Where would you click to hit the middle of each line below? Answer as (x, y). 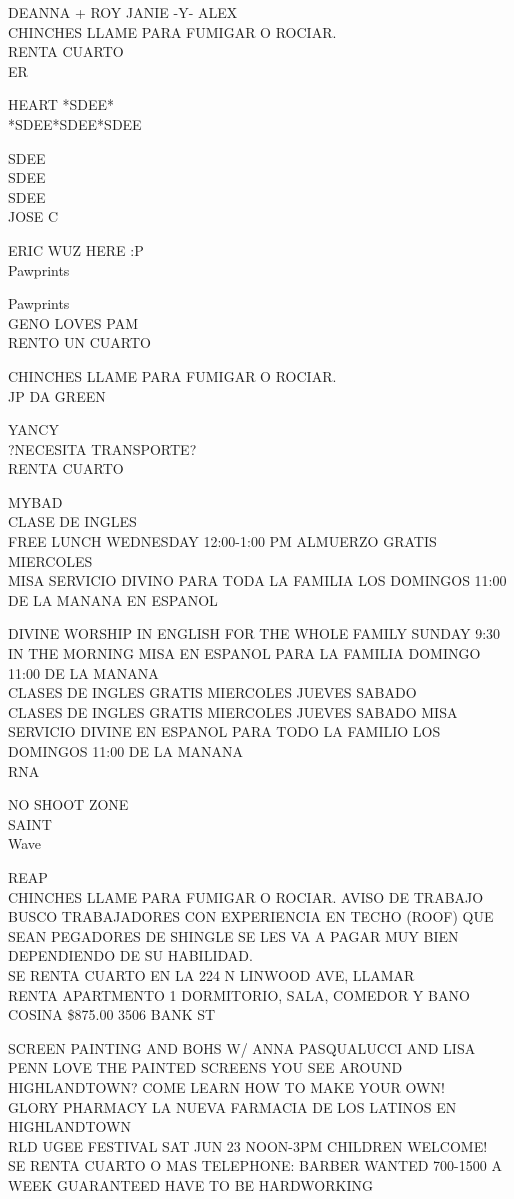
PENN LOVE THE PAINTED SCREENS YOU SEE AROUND (205, 1067)
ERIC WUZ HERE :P (76, 249)
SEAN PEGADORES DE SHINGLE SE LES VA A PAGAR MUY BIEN (233, 935)
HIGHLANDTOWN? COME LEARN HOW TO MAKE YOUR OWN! (226, 1086)
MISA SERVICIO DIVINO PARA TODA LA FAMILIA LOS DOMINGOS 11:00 (257, 580)
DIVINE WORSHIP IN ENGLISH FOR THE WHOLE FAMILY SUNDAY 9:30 (254, 633)
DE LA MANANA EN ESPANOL (113, 599)
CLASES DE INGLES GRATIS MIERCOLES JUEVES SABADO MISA (233, 711)
